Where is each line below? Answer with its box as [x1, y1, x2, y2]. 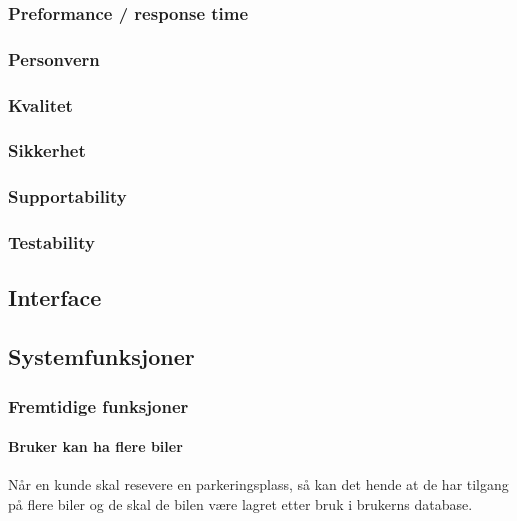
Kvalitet [8, 92, 73, 117]
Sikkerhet [8, 138, 86, 163]
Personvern [8, 46, 100, 71]
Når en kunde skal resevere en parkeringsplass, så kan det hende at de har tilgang [8, 474, 509, 495]
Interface [8, 282, 102, 313]
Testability [8, 230, 95, 255]
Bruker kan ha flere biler [8, 436, 183, 457]
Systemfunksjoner [8, 341, 195, 372]
